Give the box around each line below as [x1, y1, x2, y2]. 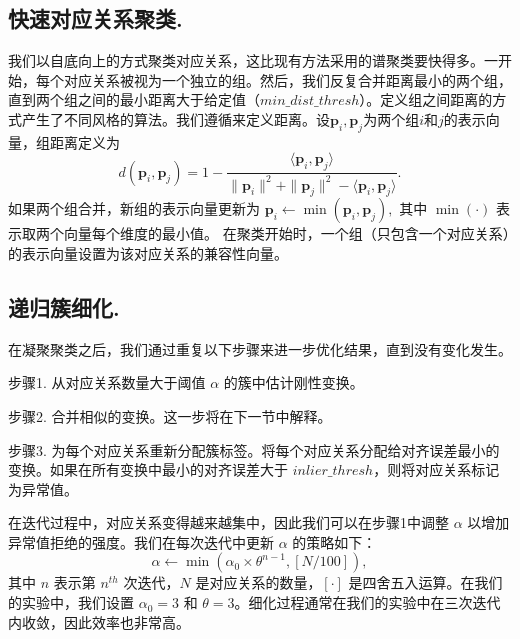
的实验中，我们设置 [8, 592, 134, 613]
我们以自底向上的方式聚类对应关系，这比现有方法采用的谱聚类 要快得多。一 [8, 50, 498, 71]
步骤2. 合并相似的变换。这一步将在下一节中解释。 [8, 405, 332, 426]
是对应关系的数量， [195, 572, 322, 593]
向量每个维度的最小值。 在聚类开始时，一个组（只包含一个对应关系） [63, 223, 510, 244]
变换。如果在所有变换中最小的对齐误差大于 [8, 459, 288, 480]
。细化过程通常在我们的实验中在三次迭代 [234, 592, 501, 613]
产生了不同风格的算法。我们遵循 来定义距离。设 [21, 108, 330, 129]
